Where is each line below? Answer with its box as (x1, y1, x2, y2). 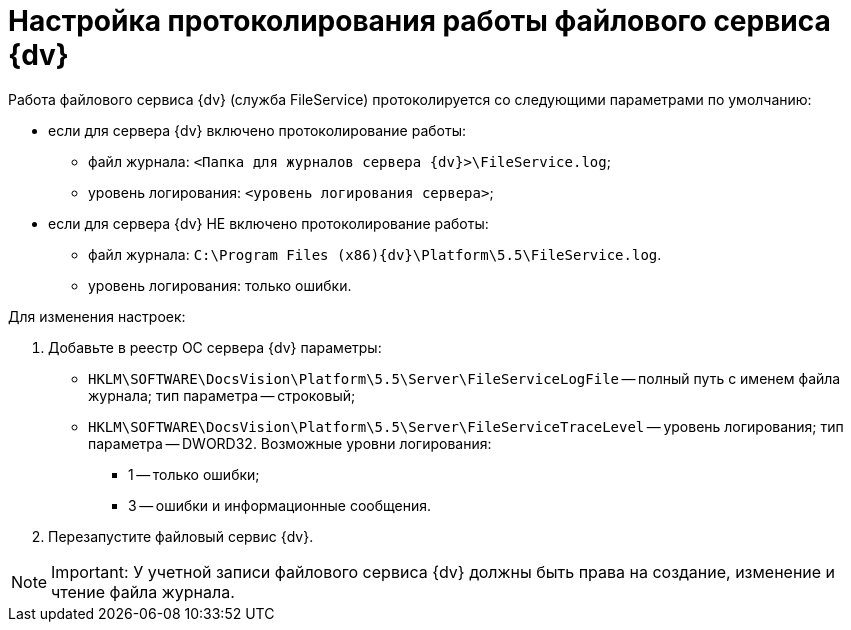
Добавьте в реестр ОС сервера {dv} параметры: (48, 338, 382, 356)
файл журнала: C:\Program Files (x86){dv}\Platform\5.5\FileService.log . (88, 245, 662, 263)
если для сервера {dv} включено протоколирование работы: (48, 121, 466, 139)
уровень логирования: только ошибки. (88, 276, 352, 294)
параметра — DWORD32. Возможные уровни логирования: (88, 434, 492, 452)
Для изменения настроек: (8, 307, 186, 325)
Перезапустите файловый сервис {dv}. (48, 527, 314, 545)
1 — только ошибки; (128, 465, 260, 483)
